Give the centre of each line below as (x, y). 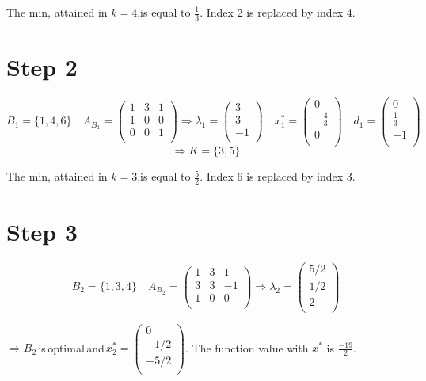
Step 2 (42, 67)
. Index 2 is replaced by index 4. (278, 12)
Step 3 (42, 231)
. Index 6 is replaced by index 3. (278, 176)
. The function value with (247, 347)
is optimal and (71, 347)
